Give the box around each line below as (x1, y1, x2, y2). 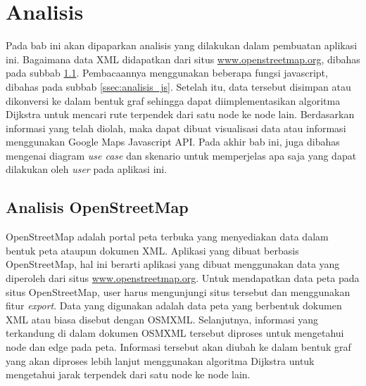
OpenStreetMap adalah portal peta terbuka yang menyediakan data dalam (6, 229, 329, 244)
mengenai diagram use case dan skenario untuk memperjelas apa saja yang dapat (6, 148, 357, 162)
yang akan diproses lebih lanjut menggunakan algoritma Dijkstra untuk (6, 353, 315, 368)
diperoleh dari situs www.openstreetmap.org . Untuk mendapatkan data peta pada (6, 271, 360, 285)
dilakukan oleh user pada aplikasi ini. (6, 162, 168, 176)
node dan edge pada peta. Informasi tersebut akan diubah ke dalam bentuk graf (6, 340, 351, 354)
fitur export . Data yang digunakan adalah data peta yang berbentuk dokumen (6, 298, 342, 313)
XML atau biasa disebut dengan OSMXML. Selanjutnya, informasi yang (6, 311, 319, 326)
